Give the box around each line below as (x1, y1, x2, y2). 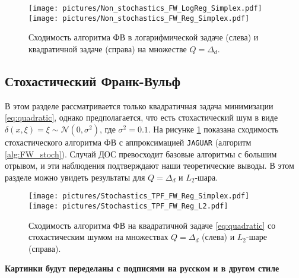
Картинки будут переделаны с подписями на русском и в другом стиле (5, 262, 279, 274)
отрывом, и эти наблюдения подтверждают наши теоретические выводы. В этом (5, 159, 294, 172)
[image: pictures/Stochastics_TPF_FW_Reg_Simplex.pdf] (28, 192, 250, 201)
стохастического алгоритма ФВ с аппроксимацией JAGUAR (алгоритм (5, 135, 252, 148)
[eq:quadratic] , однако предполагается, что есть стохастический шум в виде (5, 111, 278, 124)
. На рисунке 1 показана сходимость (148, 122, 279, 135)
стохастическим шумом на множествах (28, 230, 168, 243)
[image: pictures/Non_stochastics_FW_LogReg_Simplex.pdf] (28, 4, 262, 12)
